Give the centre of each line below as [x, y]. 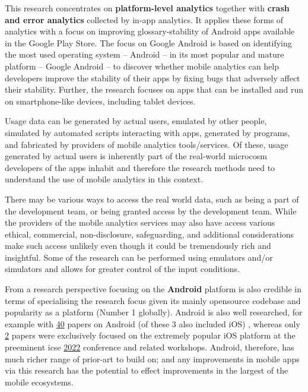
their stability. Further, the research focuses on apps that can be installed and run [154, 89]
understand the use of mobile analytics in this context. [104, 179]
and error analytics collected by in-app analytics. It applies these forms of [144, 19]
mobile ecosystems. [39, 382]
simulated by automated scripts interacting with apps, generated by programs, [147, 132]
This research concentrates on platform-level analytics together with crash [147, 8]
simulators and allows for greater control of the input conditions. [123, 269]
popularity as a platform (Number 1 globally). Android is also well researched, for [154, 312]
